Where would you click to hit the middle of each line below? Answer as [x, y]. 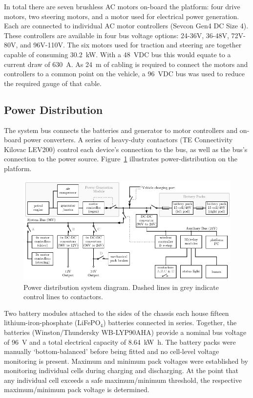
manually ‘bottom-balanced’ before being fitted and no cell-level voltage [112, 351]
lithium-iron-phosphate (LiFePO [52, 322]
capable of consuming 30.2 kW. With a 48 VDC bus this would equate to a [117, 54]
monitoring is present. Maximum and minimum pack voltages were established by [126, 361]
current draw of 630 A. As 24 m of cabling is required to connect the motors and [126, 64]
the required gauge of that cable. [53, 83]
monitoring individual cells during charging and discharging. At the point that [121, 370]
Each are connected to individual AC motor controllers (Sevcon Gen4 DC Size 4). [126, 26]
